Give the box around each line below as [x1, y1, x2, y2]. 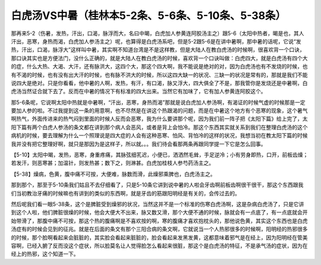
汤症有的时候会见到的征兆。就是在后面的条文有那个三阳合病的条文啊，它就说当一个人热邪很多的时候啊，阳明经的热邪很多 [11, 226, 308, 233]
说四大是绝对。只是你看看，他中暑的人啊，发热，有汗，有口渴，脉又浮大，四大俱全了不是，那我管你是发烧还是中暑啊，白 [11, 79, 308, 86]
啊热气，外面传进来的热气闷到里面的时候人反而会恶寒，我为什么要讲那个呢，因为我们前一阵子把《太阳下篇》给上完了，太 [11, 115, 308, 122]
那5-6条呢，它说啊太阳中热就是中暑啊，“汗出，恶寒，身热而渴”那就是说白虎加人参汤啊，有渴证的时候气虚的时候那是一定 [11, 99, 306, 106]
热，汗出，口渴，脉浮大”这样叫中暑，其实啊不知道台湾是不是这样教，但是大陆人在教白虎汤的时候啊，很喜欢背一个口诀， [11, 46, 306, 53]
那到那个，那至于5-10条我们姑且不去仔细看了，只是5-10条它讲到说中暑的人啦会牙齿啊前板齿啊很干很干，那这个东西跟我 [11, 181, 304, 188]
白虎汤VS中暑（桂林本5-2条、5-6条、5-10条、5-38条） [11, 9, 287, 22]
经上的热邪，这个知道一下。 [11, 250, 79, 258]
